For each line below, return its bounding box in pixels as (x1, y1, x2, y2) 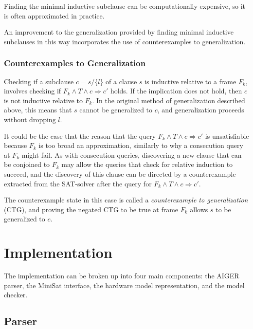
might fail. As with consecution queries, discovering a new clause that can (21, 149, 242, 160)
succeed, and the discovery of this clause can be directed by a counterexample (4, 168, 236, 179)
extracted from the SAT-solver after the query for (4, 178, 152, 188)
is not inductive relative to (4, 95, 83, 105)
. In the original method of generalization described (92, 95, 245, 105)
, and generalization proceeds (157, 105, 244, 115)
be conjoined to (4, 159, 50, 169)
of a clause (106, 76, 137, 86)
